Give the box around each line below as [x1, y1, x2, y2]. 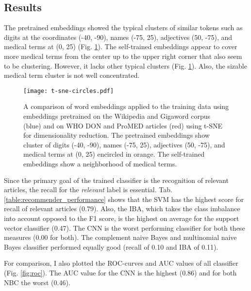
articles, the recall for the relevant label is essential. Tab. [4, 184, 172, 195]
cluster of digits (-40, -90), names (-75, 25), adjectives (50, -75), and [23, 139, 225, 149]
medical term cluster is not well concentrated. [4, 70, 140, 80]
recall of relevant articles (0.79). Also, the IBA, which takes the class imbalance [4, 203, 240, 214]
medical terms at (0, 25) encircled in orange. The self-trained [23, 149, 205, 159]
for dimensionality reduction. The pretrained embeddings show [23, 130, 210, 140]
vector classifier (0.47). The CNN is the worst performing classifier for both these [4, 222, 245, 233]
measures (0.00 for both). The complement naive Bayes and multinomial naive [4, 232, 237, 242]
